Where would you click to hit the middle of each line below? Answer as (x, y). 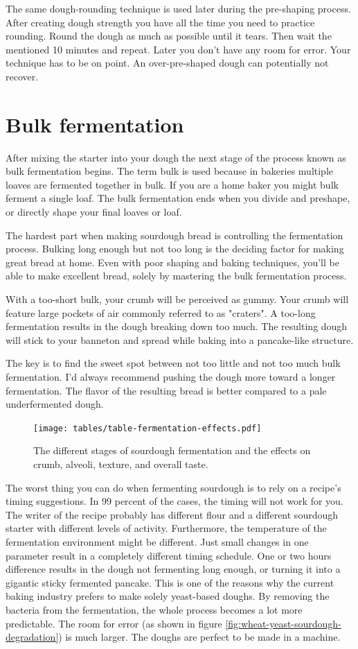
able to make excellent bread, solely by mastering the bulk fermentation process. (176, 276)
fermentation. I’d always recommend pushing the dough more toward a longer (171, 377)
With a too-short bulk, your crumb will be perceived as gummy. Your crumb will (177, 299)
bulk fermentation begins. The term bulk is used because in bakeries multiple (170, 171)
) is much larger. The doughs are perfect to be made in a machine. (199, 637)
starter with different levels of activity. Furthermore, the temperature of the (166, 528)
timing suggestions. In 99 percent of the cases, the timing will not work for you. (174, 501)
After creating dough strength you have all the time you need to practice (160, 22)
